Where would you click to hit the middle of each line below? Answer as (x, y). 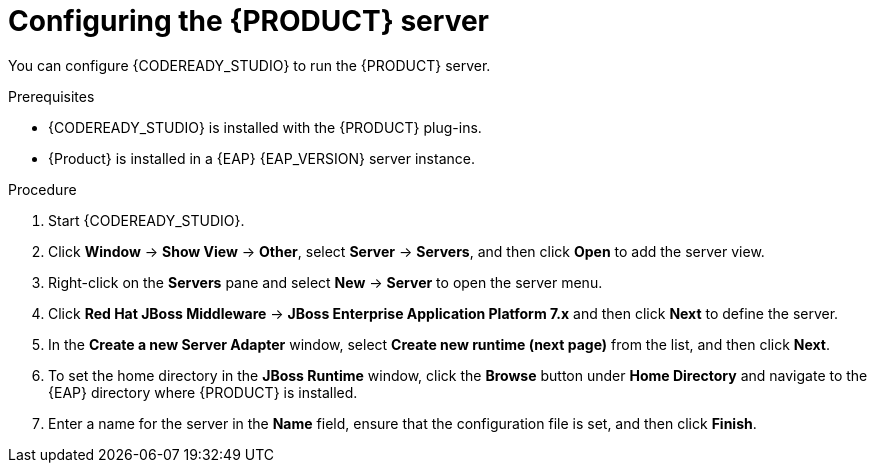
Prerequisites (51, 96)
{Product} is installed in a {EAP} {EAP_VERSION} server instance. (261, 158)
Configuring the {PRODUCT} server (249, 21)
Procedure (42, 189)
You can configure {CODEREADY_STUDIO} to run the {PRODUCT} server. (249, 65)
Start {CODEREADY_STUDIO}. (146, 220)
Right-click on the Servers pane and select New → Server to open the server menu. (325, 282)
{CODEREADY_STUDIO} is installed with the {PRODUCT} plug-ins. (265, 127)
